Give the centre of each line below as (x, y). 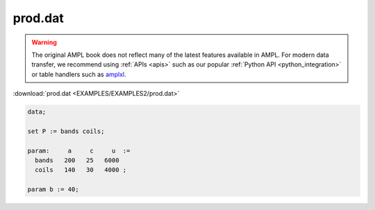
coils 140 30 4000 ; (81, 170)
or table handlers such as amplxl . (79, 74)
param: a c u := (79, 150)
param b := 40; (53, 190)
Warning (44, 42)
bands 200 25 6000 (77, 160)
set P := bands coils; (66, 131)
